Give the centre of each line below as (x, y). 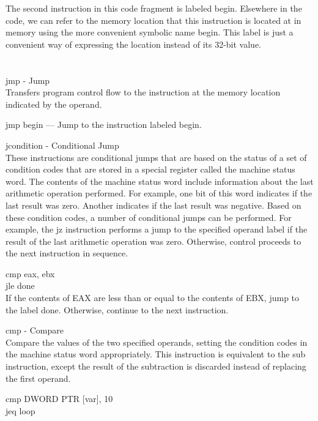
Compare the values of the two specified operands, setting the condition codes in (157, 342)
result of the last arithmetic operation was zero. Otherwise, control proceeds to (153, 241)
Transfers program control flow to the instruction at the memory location (143, 92)
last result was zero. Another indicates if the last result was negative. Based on (153, 205)
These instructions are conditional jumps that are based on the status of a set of (156, 157)
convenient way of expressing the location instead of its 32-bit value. (133, 44)
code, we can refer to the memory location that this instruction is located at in (153, 20)
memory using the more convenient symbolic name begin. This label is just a (150, 32)
